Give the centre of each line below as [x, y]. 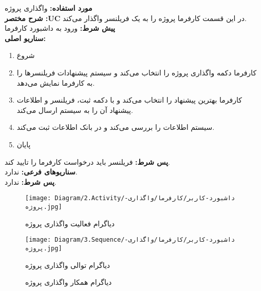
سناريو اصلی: [25, 38]
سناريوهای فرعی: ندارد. [41, 172]
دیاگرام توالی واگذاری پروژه [68, 265]
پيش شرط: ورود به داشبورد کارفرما [60, 28]
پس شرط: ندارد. [31, 181]
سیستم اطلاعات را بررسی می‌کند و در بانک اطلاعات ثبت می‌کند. [116, 127]
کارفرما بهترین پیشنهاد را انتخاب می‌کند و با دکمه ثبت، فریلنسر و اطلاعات [129, 100]
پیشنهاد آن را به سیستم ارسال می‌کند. [75, 110]
